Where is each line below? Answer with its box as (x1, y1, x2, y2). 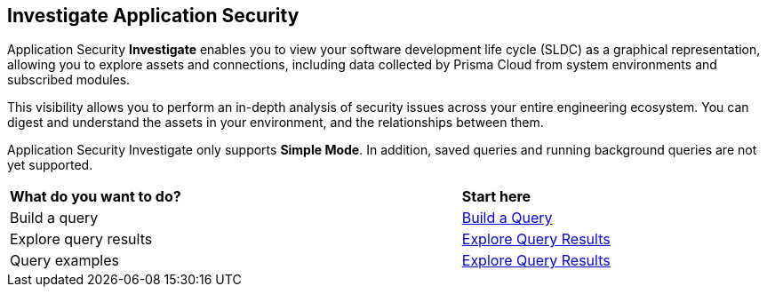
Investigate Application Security (7, 4, 300, 27)
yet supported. (7, 157, 93, 173)
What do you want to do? (10, 187, 181, 206)
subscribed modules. (7, 72, 131, 88)
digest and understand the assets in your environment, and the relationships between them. (7, 115, 544, 131)
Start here (461, 187, 531, 206)
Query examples (10, 251, 119, 270)
